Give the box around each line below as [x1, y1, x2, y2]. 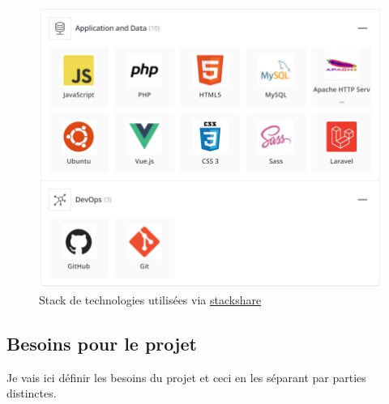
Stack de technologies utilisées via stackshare [39, 291, 262, 308]
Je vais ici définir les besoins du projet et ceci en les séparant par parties [6, 368, 366, 385]
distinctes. [6, 385, 57, 402]
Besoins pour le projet [6, 330, 197, 355]
